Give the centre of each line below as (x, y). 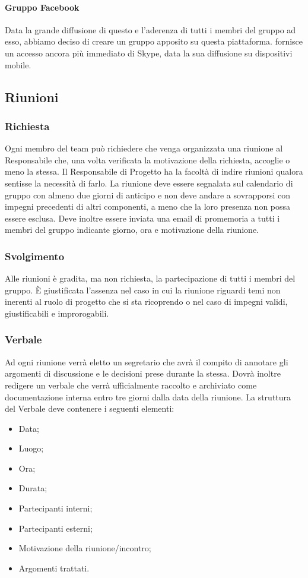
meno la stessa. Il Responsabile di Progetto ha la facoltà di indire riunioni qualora (154, 171)
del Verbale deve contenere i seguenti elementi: (90, 408)
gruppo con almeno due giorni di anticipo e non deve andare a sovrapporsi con (148, 195)
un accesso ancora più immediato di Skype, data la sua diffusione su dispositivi (149, 53)
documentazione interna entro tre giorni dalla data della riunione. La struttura (148, 397)
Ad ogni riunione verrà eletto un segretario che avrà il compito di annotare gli (147, 361)
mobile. (18, 64)
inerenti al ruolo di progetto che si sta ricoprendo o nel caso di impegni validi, (146, 301)
